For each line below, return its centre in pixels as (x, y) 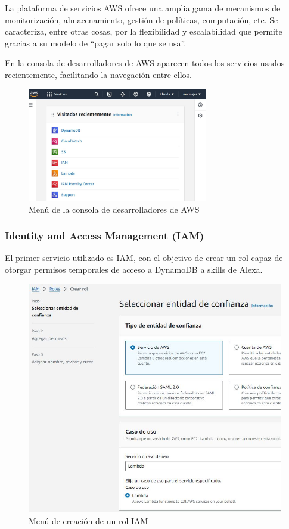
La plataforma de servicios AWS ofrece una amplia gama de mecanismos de (143, 8)
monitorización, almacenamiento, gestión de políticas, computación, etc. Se (142, 19)
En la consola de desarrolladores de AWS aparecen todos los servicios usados (145, 63)
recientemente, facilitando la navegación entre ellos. (98, 74)
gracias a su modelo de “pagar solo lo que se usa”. (96, 43)
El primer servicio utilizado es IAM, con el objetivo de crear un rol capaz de (144, 258)
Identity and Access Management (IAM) (105, 236)
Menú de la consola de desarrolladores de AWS (114, 209)
